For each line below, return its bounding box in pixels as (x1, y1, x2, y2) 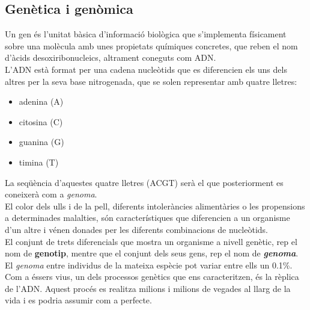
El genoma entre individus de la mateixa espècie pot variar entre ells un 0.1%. (5, 258, 293, 271)
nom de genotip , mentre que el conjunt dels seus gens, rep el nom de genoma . (5, 247, 299, 259)
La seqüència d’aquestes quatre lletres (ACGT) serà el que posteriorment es (5, 176, 284, 188)
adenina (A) (19, 95, 64, 108)
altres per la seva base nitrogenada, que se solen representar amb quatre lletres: (5, 75, 297, 87)
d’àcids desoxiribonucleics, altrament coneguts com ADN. (5, 51, 216, 64)
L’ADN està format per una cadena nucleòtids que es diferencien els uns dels (5, 63, 287, 75)
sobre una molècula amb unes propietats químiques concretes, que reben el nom (5, 39, 298, 52)
